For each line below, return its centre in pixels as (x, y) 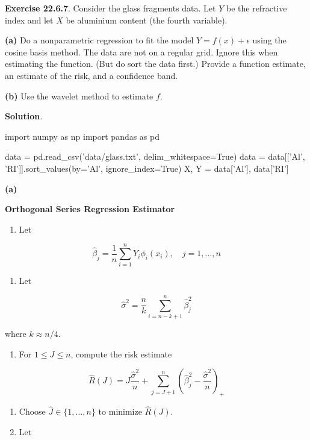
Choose (32, 411)
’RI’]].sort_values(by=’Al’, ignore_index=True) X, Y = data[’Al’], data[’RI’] (147, 168)
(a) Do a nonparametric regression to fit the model (99, 40)
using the (269, 40)
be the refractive (256, 8)
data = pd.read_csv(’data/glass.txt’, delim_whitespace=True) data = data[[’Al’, (155, 156)
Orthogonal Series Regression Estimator (90, 209)
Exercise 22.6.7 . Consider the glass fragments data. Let (110, 8)
